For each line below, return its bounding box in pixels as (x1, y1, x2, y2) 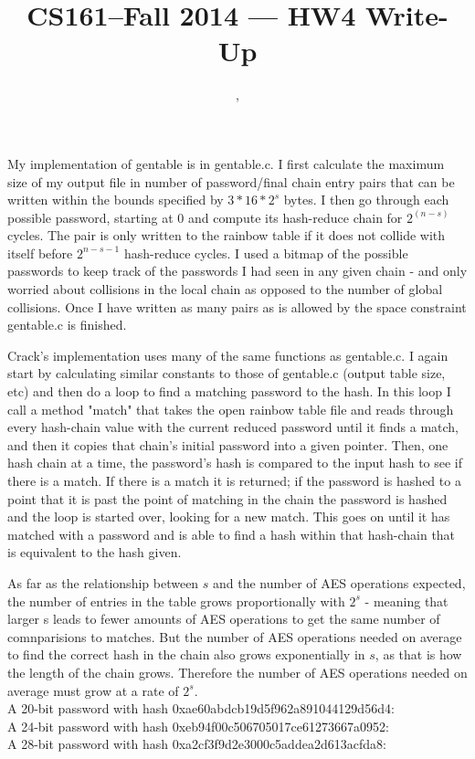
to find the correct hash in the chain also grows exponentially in (7, 645, 365, 664)
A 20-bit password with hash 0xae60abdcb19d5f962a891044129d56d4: (7, 699, 395, 718)
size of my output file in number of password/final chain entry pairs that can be (7, 172, 455, 191)
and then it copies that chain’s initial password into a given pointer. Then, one (7, 435, 449, 454)
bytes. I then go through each (283, 190, 449, 209)
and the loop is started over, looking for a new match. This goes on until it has (7, 507, 450, 526)
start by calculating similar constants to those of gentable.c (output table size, (7, 364, 446, 383)
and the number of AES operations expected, (213, 573, 466, 592)
